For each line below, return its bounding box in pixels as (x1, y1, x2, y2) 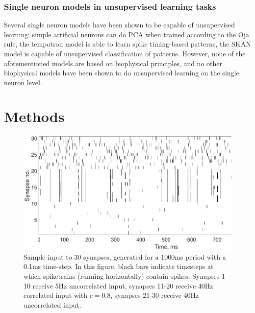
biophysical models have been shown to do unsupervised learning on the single (4, 68, 239, 78)
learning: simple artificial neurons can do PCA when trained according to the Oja (4, 29, 249, 39)
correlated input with (24, 290, 87, 300)
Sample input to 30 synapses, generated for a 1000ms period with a (24, 251, 226, 262)
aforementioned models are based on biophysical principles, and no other (4, 58, 222, 68)
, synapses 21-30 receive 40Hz (110, 290, 199, 300)
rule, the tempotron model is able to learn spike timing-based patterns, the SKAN (4, 39, 251, 49)
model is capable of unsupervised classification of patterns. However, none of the (4, 48, 246, 58)
